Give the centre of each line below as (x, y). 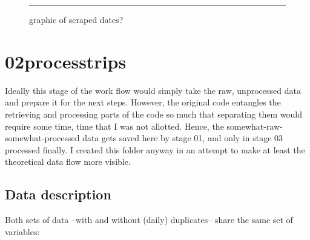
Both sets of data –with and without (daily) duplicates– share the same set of (149, 220)
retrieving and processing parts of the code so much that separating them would (153, 114)
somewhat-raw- (255, 126)
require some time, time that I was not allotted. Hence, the (114, 126)
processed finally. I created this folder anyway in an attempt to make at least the (155, 149)
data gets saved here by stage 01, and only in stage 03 (183, 138)
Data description (58, 194)
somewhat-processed (42, 138)
